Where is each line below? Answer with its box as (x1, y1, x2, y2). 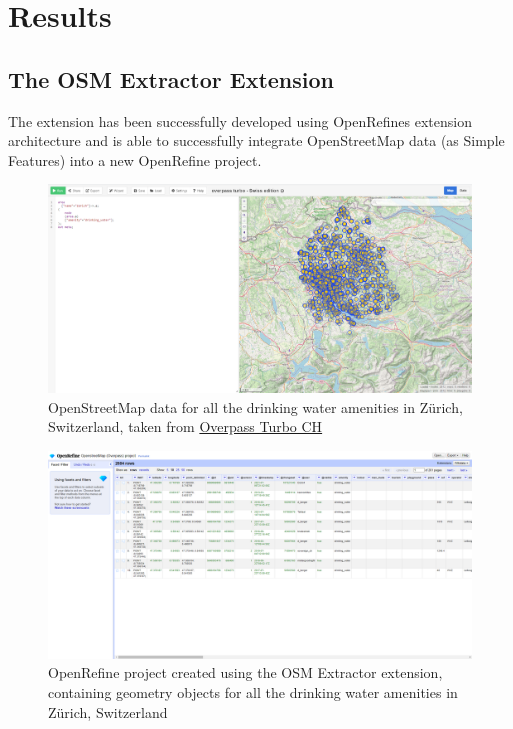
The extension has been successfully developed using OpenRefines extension (8, 110, 472, 131)
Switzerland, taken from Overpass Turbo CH (48, 416, 323, 437)
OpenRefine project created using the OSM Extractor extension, (48, 662, 443, 683)
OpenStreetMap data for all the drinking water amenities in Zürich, (48, 396, 463, 417)
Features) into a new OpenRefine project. (8, 149, 262, 170)
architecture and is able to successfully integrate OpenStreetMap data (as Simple (8, 130, 505, 151)
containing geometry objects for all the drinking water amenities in (48, 682, 458, 703)
